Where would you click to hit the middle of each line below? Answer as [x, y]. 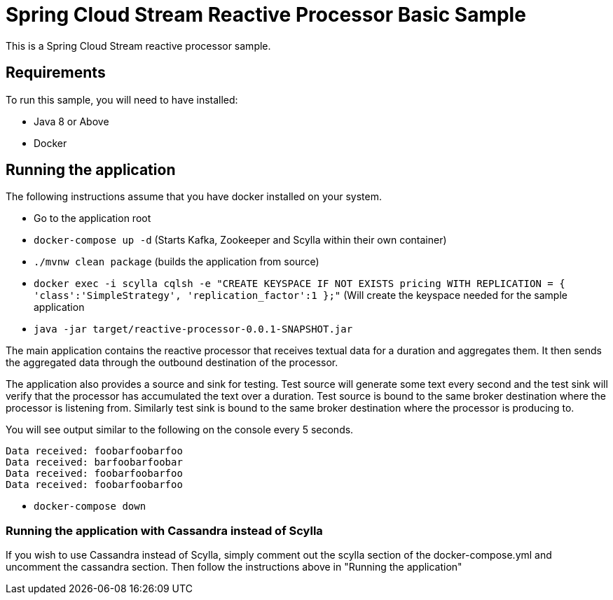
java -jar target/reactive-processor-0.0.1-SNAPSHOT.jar [193, 329]
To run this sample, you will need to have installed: [122, 99]
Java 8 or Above [71, 121]
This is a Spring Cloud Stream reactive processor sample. [138, 46]
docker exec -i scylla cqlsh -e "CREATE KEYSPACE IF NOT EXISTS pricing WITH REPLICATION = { [299, 284]
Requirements [56, 73]
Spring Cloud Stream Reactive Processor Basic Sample [266, 15]
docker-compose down [90, 507]
